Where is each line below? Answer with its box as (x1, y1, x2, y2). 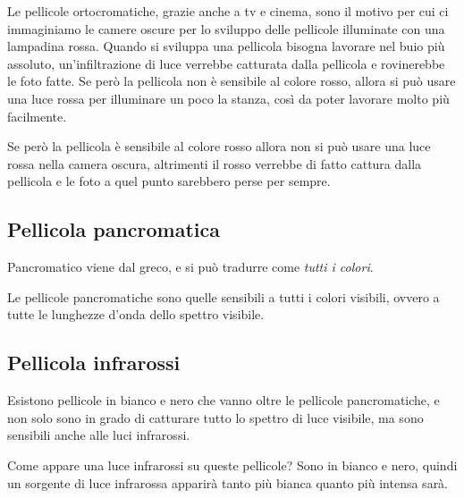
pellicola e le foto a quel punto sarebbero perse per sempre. (7, 172, 331, 190)
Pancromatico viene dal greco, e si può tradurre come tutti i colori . (7, 257, 374, 276)
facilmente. (7, 106, 67, 125)
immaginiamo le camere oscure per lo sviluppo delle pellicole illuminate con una (7, 19, 445, 38)
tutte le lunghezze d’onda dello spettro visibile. (7, 305, 265, 324)
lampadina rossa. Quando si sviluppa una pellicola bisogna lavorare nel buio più (7, 37, 445, 55)
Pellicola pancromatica (7, 215, 221, 243)
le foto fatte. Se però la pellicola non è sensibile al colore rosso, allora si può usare (7, 72, 456, 90)
